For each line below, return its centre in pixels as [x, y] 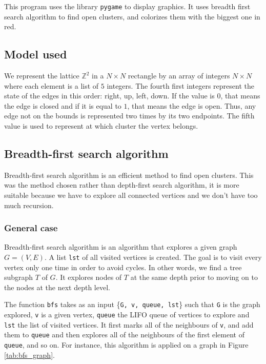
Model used [36, 54]
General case [31, 228]
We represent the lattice [42, 76]
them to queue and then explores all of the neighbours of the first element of [124, 335]
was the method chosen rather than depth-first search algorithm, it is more [122, 185]
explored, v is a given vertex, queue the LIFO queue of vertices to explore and [127, 315]
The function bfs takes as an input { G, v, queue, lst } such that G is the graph [132, 304]
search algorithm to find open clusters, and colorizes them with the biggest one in [132, 16]
